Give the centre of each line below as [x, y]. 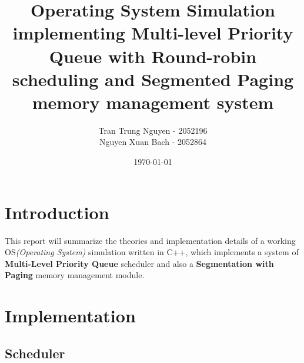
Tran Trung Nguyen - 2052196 [153, 130]
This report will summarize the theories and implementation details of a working [150, 240]
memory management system [153, 102]
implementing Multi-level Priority [153, 33]
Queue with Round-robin [153, 56]
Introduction [57, 212]
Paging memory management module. [75, 275]
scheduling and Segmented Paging [153, 79]
